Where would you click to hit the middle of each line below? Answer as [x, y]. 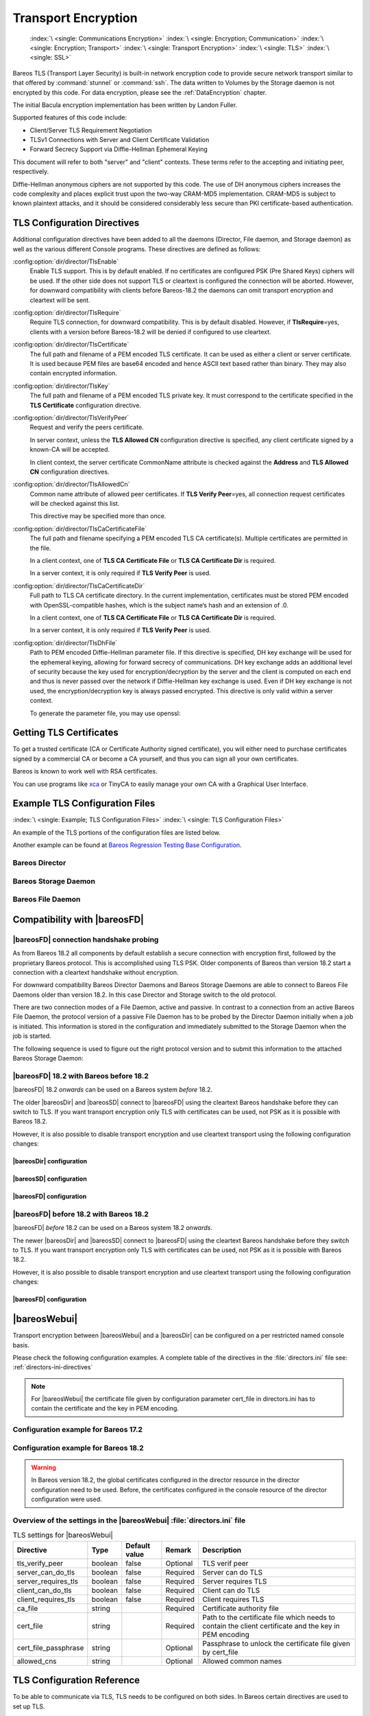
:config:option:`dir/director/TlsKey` [61, 386]
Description [222, 1550]
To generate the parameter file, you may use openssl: [105, 713]
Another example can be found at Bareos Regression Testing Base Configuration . [127, 845]
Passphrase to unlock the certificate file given [276, 1643]
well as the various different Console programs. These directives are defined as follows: [137, 249]
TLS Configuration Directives [76, 223]
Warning [44, 1467]
